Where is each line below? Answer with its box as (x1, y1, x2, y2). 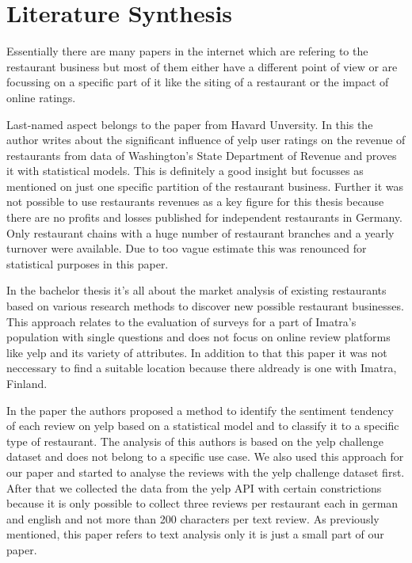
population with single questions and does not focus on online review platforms (6, 329, 391, 345)
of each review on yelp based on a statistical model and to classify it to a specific (6, 417, 399, 434)
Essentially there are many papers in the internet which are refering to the (6, 43, 368, 59)
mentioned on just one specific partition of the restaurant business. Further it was (6, 177, 404, 194)
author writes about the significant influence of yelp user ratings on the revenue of (6, 131, 406, 148)
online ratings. (6, 89, 76, 105)
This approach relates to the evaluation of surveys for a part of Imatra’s (6, 313, 357, 329)
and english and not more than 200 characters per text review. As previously (6, 510, 380, 527)
